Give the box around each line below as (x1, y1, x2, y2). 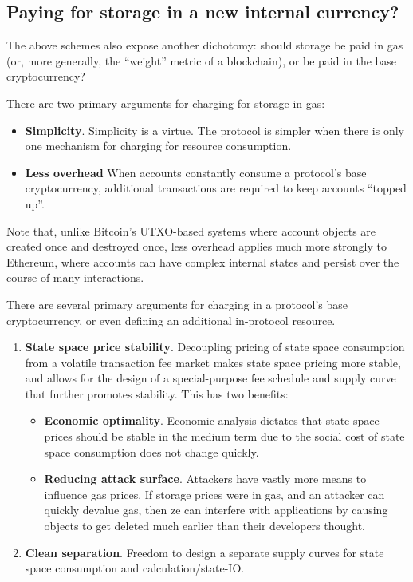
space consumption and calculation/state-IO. (25, 560, 245, 576)
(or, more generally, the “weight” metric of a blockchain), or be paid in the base (6, 52, 397, 69)
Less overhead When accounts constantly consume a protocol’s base (25, 164, 367, 180)
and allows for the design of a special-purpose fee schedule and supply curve (25, 370, 396, 386)
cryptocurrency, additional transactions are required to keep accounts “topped (25, 180, 407, 196)
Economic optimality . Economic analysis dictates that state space (44, 412, 380, 429)
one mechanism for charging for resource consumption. (25, 137, 292, 154)
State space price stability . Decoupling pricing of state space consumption (25, 339, 405, 355)
